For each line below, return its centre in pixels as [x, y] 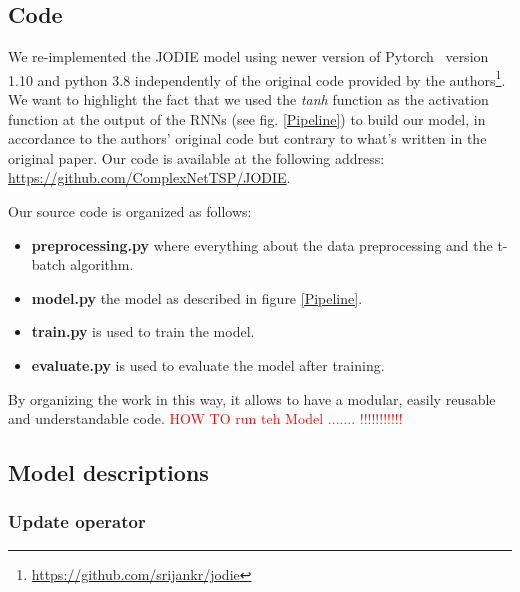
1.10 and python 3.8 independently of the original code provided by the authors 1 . [257, 78]
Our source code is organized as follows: [130, 211]
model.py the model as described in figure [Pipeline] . [197, 297]
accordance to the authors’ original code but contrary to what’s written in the [247, 138]
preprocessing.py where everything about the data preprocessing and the [262, 244]
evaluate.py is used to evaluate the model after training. [208, 364]
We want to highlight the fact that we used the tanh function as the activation [248, 99]
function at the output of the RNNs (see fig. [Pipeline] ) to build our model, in [247, 118]
